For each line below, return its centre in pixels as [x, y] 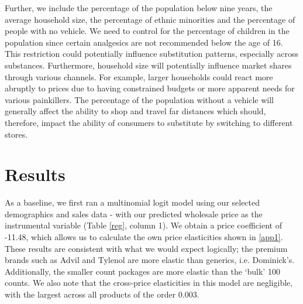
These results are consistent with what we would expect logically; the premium [146, 248]
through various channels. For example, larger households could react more [139, 76]
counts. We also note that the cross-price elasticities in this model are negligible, [149, 283]
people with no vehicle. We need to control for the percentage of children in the [147, 31]
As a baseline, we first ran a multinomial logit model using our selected [132, 202]
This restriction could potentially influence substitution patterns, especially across [152, 54]
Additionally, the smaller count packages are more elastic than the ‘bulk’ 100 [142, 271]
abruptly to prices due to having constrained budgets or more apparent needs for [150, 88]
